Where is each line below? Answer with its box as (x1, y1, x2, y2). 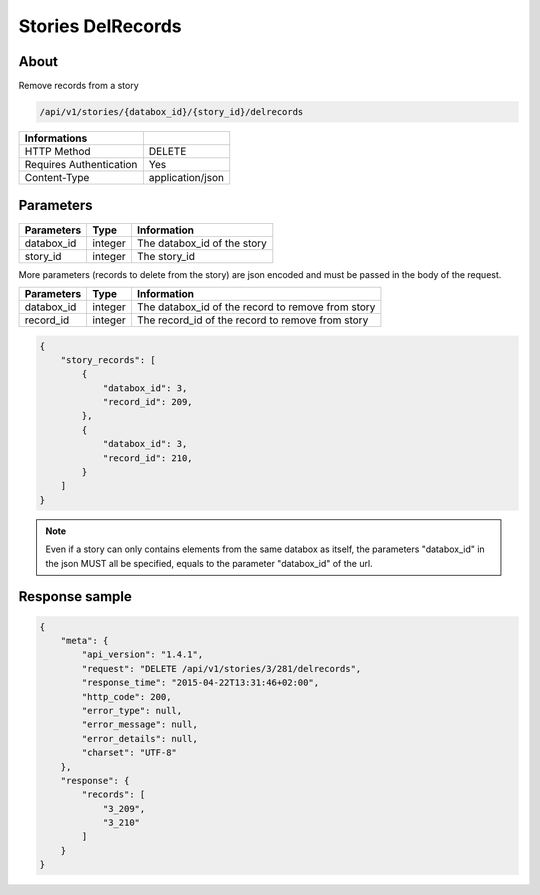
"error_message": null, (81, 719, 199, 730)
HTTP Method (24, 145, 91, 159)
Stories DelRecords (18, 15, 182, 37)
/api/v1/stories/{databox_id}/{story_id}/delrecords (39, 106, 304, 118)
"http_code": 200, (81, 691, 172, 702)
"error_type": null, (81, 705, 183, 716)
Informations (24, 131, 88, 145)
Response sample (18, 588, 132, 605)
